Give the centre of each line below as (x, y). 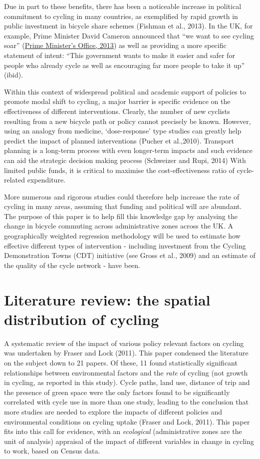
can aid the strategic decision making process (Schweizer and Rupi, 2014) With (125, 160)
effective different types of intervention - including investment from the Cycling (125, 245)
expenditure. (46, 180)
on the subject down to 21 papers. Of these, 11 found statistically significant (121, 362)
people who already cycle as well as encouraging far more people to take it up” (125, 65)
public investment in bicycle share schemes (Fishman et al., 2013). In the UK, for (129, 26)
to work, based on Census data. (52, 451)
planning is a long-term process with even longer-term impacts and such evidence (128, 150)
